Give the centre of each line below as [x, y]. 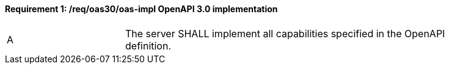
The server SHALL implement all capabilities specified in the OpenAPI [285, 33]
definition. [148, 45]
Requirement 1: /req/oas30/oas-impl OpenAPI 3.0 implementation [141, 9]
